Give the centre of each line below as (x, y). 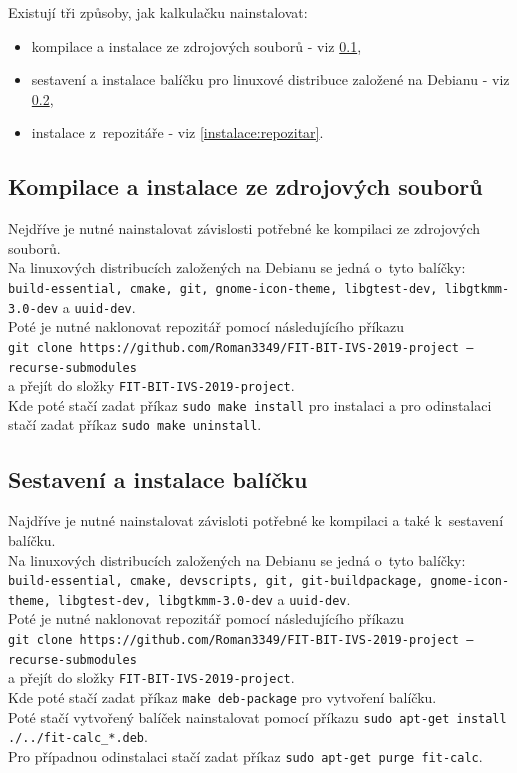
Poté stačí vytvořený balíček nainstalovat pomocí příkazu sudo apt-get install (257, 716)
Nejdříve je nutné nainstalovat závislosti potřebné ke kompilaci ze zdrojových (244, 228)
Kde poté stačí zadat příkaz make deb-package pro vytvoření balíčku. (222, 697)
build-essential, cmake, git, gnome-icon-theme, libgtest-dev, (223, 288)
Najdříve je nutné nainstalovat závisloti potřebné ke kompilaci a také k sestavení (256, 520)
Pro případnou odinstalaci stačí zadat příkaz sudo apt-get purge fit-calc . (245, 755)
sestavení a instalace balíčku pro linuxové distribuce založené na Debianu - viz (270, 79)
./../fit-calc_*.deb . (78, 736)
